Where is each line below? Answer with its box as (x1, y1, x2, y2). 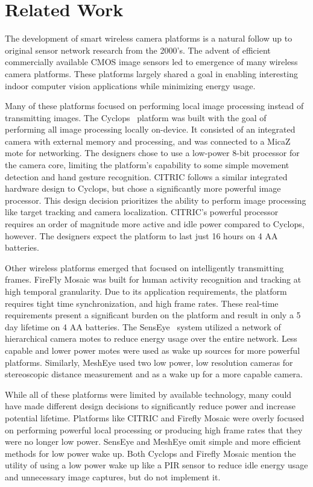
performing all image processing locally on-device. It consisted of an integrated (5, 123, 296, 136)
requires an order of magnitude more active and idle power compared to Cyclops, (5, 218, 305, 230)
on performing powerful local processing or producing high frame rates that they (5, 423, 303, 436)
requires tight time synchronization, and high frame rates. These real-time (5, 297, 279, 309)
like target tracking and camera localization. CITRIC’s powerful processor (5, 206, 279, 218)
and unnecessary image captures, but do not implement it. (5, 470, 221, 483)
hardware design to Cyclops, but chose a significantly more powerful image (5, 182, 281, 195)
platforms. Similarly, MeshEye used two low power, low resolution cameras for (5, 356, 293, 368)
